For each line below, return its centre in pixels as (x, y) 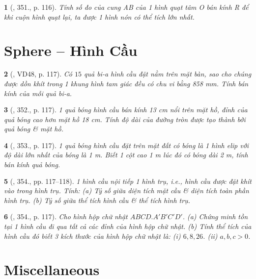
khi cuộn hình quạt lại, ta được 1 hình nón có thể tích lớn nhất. (99, 16)
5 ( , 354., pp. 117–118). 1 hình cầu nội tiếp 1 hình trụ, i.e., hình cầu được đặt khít (128, 181)
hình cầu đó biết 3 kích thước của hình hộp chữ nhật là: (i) (92, 236)
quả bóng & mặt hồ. (34, 129)
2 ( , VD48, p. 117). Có (38, 74)
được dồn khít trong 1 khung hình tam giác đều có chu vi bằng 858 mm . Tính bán (126, 83)
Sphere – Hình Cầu (71, 50)
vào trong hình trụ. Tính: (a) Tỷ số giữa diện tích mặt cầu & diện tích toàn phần (127, 190)
